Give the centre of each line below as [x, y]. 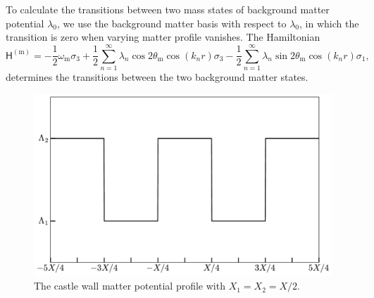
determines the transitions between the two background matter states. [157, 76]
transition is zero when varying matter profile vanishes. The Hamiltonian [163, 37]
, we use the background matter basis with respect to [172, 23]
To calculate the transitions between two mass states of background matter [168, 9]
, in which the [329, 23]
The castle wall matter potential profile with [130, 286]
